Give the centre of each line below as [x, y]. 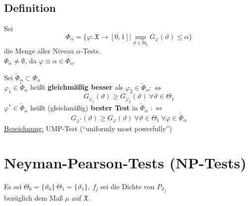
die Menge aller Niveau [39, 51]
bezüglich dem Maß [33, 197]
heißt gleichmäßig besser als [77, 87]
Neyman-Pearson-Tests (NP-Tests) [125, 162]
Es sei [13, 186]
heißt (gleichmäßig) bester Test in [84, 108]
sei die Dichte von [127, 186]
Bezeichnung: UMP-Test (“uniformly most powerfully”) [88, 128]
